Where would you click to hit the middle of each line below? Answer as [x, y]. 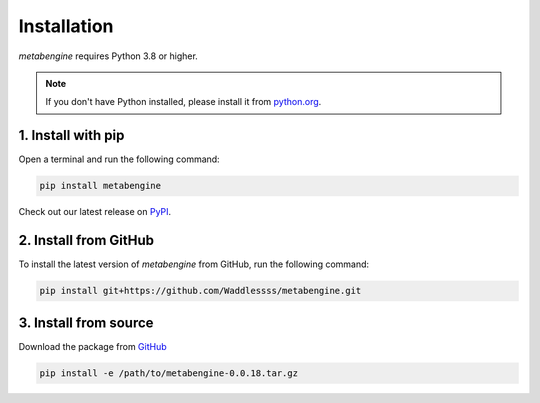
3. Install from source [86, 322]
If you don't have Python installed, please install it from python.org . [183, 102]
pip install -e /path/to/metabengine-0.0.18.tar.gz [169, 373]
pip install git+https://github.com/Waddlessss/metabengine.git [200, 291]
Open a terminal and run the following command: [119, 159]
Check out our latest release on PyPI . [95, 212]
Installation [66, 26]
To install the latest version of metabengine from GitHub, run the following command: [194, 264]
